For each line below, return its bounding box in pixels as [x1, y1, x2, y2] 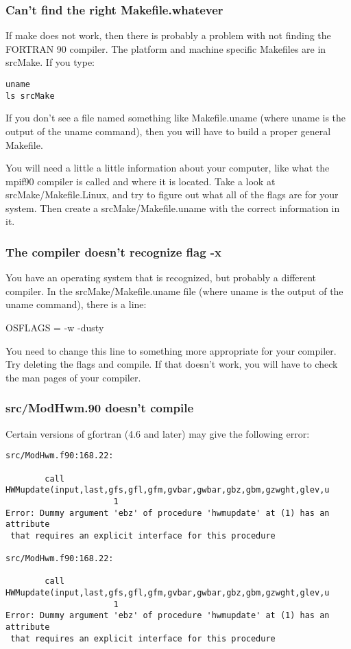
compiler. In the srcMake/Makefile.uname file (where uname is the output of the [5, 283, 343, 298]
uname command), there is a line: [5, 297, 147, 311]
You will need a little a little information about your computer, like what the [5, 161, 330, 175]
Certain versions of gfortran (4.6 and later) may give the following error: [5, 426, 310, 440]
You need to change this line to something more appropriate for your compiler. [5, 343, 337, 357]
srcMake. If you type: [5, 55, 95, 69]
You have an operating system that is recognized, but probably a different [5, 270, 317, 285]
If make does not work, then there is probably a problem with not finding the [5, 28, 331, 43]
